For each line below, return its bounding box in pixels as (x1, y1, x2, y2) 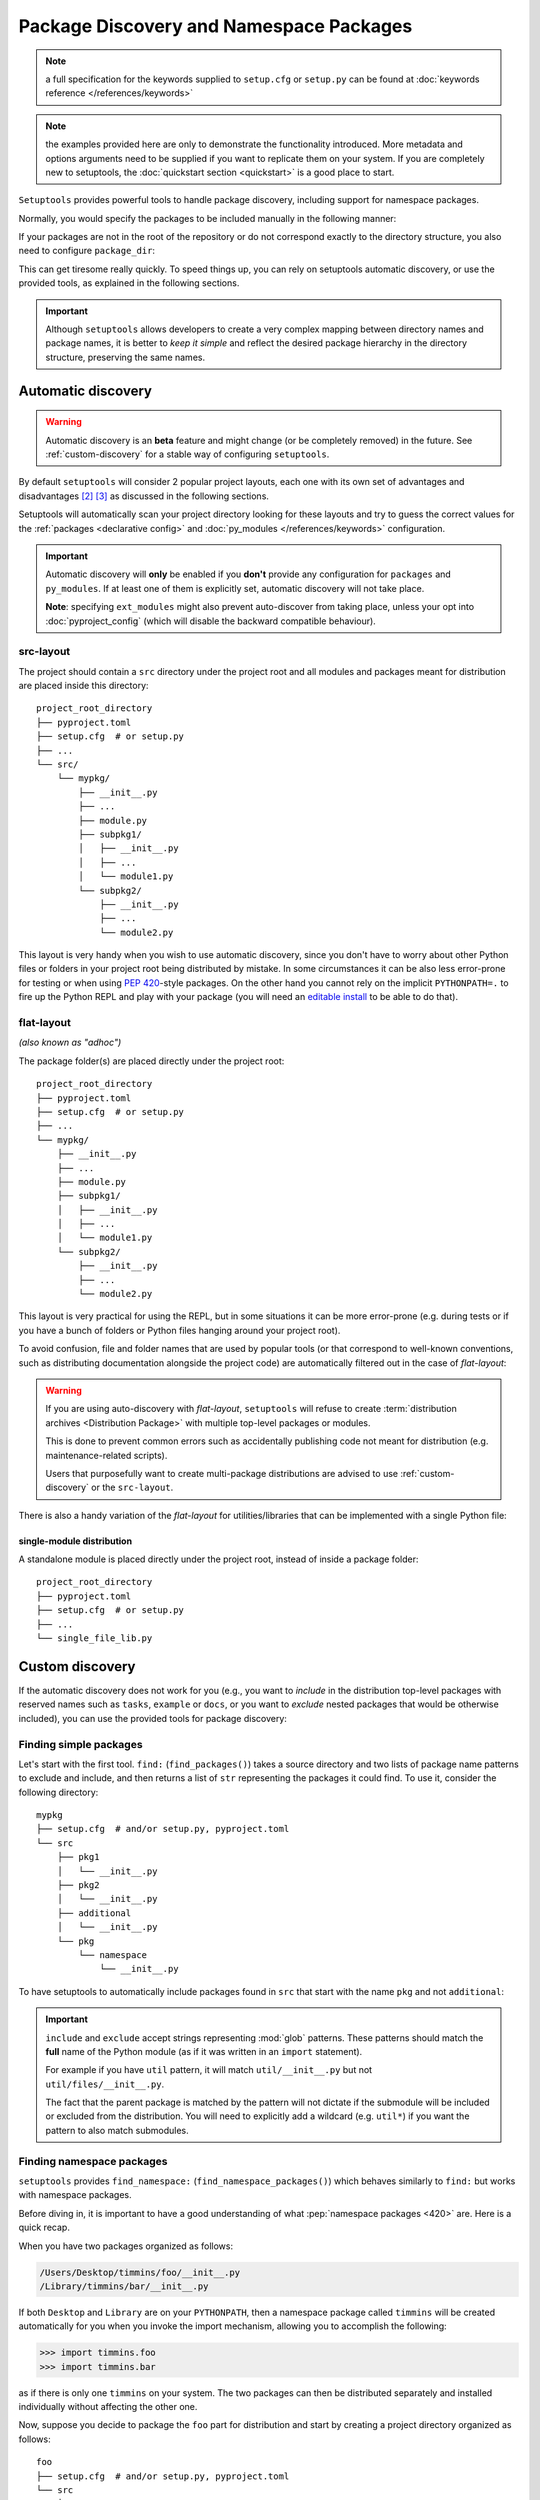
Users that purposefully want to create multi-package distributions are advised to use (45, 1467, 399, 1479)
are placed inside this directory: (18, 680, 149, 692)
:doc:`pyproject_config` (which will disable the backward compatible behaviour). (45, 615, 377, 627)
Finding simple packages (18, 1737, 144, 1751)
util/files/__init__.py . (45, 2078, 165, 2090)
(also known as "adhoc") (18, 1036, 122, 1049)
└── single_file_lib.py (36, 1633, 153, 1644)
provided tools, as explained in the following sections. (18, 277, 240, 289)
